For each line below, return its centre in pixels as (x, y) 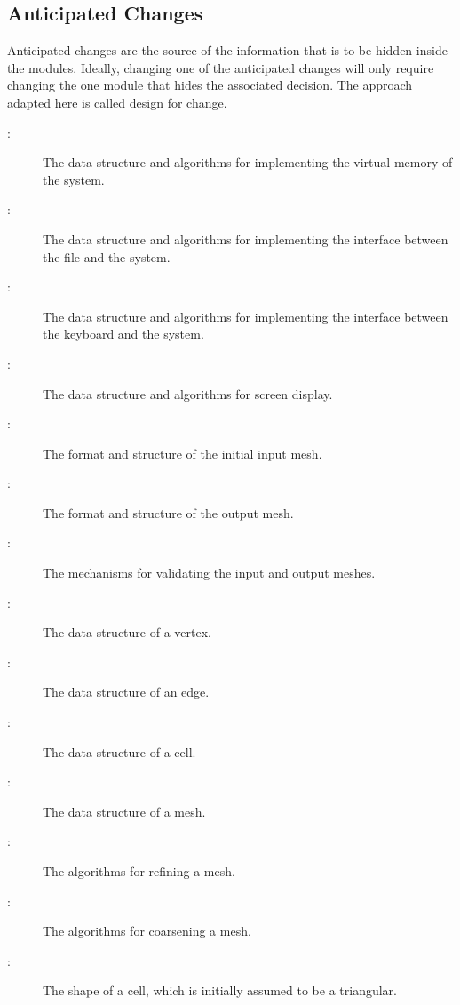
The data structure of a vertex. (127, 632)
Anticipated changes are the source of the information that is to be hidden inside (227, 50)
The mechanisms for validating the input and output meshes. (209, 573)
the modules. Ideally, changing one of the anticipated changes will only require (221, 67)
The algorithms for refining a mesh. (139, 871)
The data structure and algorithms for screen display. (188, 393)
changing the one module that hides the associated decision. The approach (210, 85)
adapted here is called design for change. (117, 102)
